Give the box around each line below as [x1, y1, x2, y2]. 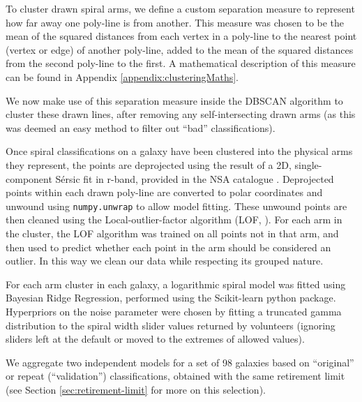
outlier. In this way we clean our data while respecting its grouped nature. [6, 253, 324, 268]
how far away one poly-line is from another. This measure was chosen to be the [6, 15, 345, 29]
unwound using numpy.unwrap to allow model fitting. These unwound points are [6, 198, 347, 213]
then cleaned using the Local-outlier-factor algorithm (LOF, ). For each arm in [6, 212, 342, 227]
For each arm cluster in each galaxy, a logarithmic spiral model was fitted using [6, 276, 346, 291]
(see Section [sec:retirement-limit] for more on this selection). [6, 382, 266, 396]
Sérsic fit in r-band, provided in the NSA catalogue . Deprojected [55, 171, 334, 186]
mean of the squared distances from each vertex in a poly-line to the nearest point [6, 29, 357, 43]
